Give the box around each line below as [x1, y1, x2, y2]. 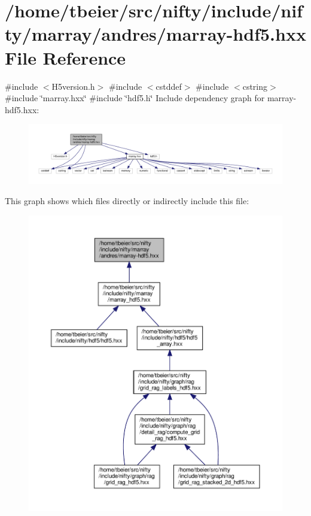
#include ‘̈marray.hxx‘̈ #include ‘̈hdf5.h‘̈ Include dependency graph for [5, 92, 265, 104]
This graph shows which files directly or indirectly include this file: [5, 195, 249, 207]
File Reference [5, 45, 126, 69]
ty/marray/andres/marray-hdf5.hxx [5, 22, 306, 46]
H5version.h [51, 80, 95, 92]
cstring [242, 80, 268, 92]
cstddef [155, 80, 182, 92]
